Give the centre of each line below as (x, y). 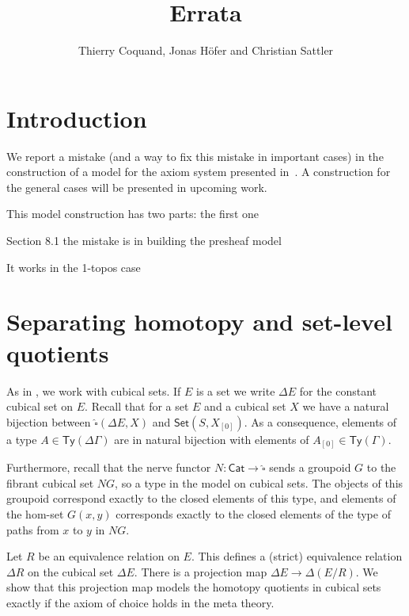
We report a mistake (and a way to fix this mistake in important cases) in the (195, 156)
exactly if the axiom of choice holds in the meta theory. (140, 602)
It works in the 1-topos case (74, 267)
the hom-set (35, 514)
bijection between (49, 421)
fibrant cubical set (50, 482)
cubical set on (40, 406)
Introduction (77, 118)
